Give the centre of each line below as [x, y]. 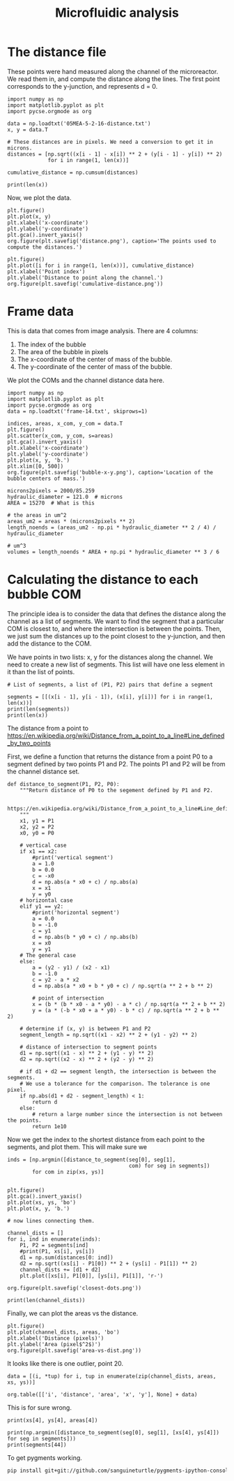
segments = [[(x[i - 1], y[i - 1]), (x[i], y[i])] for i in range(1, [110, 696]
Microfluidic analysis [117, 13]
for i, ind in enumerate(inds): [54, 1239]
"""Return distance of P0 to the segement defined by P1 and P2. [117, 790]
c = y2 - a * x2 [56, 979]
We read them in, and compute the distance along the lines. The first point [114, 79]
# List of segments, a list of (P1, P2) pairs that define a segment [110, 685]
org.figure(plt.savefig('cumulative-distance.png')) [85, 284]
